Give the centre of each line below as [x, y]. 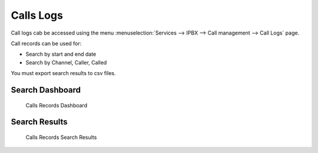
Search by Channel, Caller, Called [66, 62]
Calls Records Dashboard [57, 105]
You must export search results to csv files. [63, 73]
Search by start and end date [61, 54]
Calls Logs [37, 15]
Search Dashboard [46, 90]
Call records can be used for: [46, 43]
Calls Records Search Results [61, 137]
